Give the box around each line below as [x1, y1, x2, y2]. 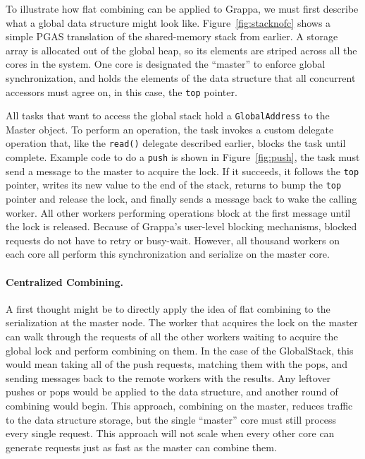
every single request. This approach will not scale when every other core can [6, 426, 335, 441]
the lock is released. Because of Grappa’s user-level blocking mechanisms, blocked [6, 219, 357, 234]
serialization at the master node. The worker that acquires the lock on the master [6, 315, 358, 330]
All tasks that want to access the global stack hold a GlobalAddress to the [6, 108, 330, 123]
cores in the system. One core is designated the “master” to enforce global [6, 56, 326, 71]
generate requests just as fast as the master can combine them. [6, 439, 277, 454]
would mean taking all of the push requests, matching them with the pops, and [6, 357, 347, 371]
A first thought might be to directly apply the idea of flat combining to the [6, 301, 330, 316]
